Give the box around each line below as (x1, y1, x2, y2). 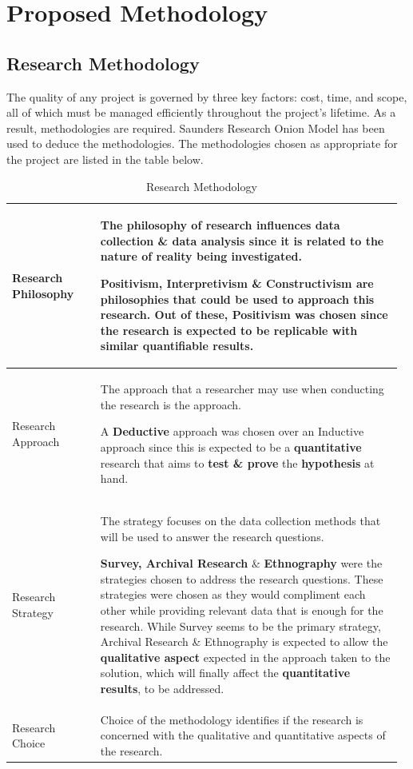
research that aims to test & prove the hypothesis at (100, 454, 375, 471)
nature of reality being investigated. (100, 248, 302, 265)
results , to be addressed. (100, 679, 224, 696)
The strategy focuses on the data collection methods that (100, 512, 381, 528)
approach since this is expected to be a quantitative (100, 438, 362, 455)
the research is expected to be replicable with (100, 321, 358, 338)
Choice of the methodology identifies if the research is (100, 711, 363, 727)
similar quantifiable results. (100, 337, 254, 354)
